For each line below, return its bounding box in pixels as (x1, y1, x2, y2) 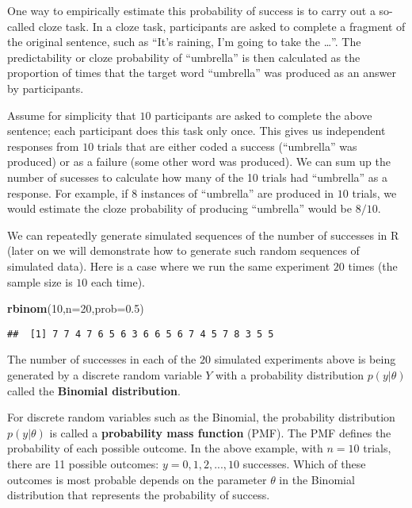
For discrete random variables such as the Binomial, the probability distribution (7, 409, 395, 425)
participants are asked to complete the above (154, 106, 372, 123)
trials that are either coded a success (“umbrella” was (97, 137, 357, 154)
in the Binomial (279, 471, 355, 487)
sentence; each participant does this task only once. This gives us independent (7, 122, 386, 139)
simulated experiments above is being (214, 351, 396, 368)
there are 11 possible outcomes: (7, 455, 159, 471)
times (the (348, 257, 398, 274)
